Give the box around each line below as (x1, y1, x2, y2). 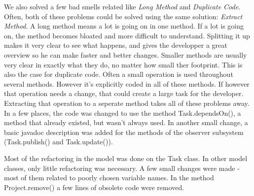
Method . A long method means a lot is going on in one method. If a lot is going (4, 21, 244, 31)
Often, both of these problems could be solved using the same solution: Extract (4, 11, 243, 21)
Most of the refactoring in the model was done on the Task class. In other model (4, 153, 248, 163)
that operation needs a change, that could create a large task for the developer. (4, 88, 244, 98)
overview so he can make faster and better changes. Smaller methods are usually (4, 49, 247, 60)
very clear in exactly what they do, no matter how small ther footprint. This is (4, 59, 243, 69)
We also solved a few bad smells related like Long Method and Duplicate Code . (4, 1, 241, 11)
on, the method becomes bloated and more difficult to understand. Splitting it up (4, 30, 250, 40)
